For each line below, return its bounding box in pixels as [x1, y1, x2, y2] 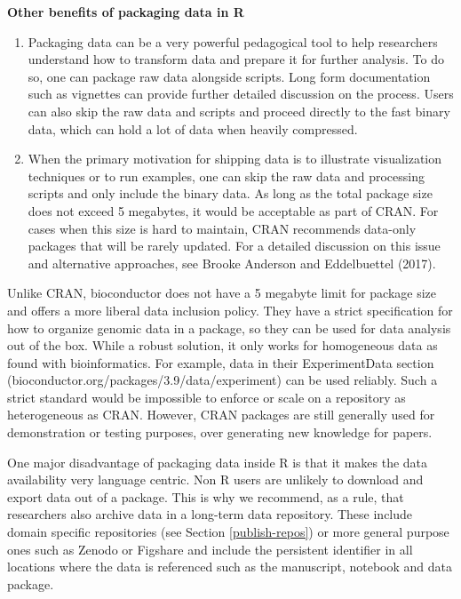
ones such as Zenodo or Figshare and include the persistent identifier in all [7, 539, 413, 558]
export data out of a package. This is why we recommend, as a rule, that [7, 487, 404, 506]
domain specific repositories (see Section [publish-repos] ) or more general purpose [7, 523, 449, 541]
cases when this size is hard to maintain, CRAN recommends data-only [28, 219, 417, 237]
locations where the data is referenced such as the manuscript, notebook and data [7, 557, 453, 576]
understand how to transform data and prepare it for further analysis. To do [28, 50, 444, 68]
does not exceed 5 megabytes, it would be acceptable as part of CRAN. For [28, 201, 439, 220]
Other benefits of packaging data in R [7, 3, 244, 20]
